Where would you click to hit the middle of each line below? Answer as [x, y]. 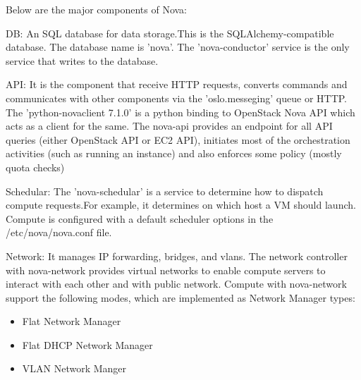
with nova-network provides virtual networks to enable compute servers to [166, 270]
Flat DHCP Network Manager [87, 344]
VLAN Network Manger [74, 368]
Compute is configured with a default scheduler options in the [140, 218]
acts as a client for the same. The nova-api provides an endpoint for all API [169, 126]
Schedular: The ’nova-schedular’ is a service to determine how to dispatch [165, 191]
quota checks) [35, 167]
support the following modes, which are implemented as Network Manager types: [180, 297]
